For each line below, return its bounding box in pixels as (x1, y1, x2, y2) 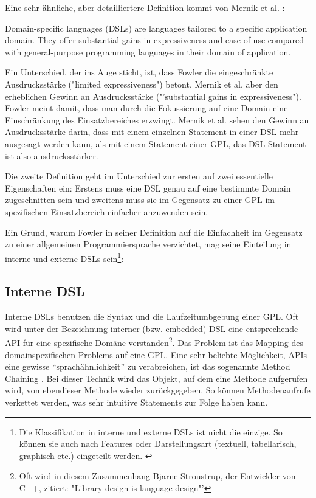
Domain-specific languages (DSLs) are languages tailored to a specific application (5, 21, 307, 34)
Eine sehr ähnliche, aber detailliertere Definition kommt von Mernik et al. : (5, 1, 285, 13)
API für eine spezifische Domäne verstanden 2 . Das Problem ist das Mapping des (5, 334, 304, 348)
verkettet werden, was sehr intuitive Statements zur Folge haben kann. (5, 395, 268, 408)
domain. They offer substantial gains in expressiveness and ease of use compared (5, 33, 304, 46)
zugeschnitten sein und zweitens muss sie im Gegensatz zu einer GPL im (5, 193, 275, 206)
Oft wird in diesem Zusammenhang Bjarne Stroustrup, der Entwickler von (19, 469, 296, 482)
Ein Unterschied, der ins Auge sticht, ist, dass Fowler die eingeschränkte (5, 66, 273, 78)
